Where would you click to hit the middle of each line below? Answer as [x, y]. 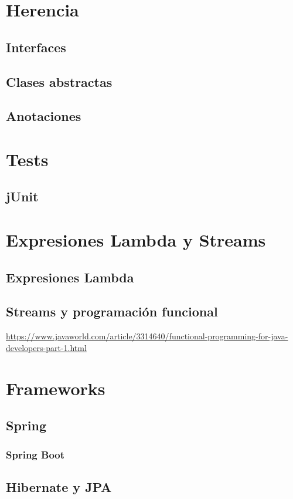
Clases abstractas [59, 81]
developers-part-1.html [46, 347]
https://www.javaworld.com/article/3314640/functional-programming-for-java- [147, 336]
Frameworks [56, 388]
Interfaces [36, 47]
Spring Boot [35, 454]
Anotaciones [44, 116]
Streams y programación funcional [112, 311]
